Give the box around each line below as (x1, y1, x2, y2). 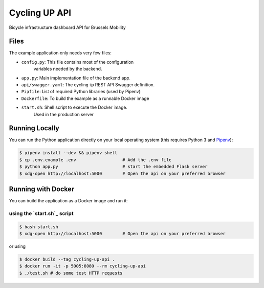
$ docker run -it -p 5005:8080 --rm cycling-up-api (19, 264, 146, 269)
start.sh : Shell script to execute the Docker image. (21, 104, 128, 110)
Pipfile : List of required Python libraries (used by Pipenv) (21, 89, 141, 95)
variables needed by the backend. (33, 66, 102, 72)
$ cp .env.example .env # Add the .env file (19, 157, 172, 163)
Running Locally (9, 124, 60, 132)
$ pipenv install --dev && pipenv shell (19, 150, 117, 156)
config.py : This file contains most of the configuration (21, 59, 134, 65)
